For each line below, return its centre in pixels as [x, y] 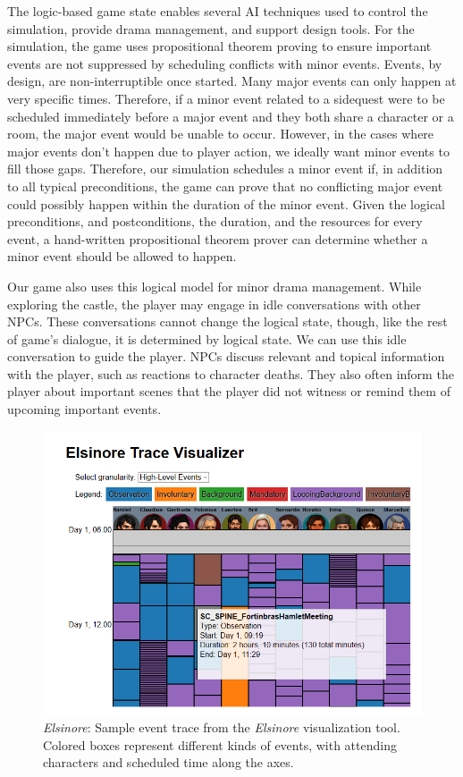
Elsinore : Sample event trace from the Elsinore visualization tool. [222, 727]
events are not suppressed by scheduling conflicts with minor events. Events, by [225, 63]
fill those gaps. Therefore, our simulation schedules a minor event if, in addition [225, 169]
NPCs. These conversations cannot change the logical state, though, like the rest [227, 321]
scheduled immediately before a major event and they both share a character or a [231, 116]
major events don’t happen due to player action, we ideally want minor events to [228, 151]
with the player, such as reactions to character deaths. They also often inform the [231, 373]
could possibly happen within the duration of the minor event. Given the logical [226, 203]
